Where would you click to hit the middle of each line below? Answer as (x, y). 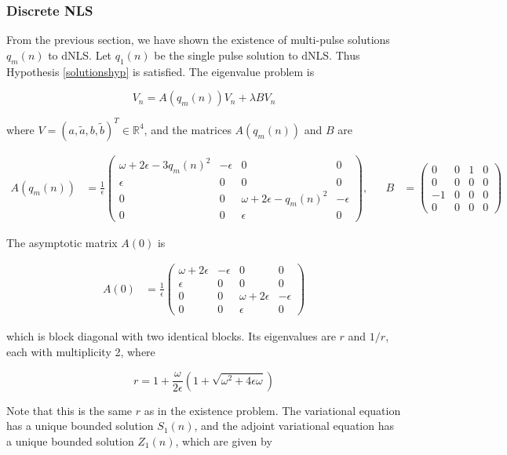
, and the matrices (188, 129)
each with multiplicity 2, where (81, 351)
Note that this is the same (69, 410)
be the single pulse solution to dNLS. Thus (257, 55)
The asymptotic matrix (62, 242)
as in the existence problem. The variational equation (272, 410)
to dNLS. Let (80, 55)
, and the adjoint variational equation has (294, 426)
